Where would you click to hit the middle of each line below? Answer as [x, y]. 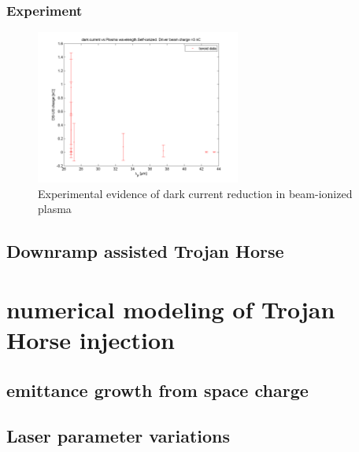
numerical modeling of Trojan [171, 309]
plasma [55, 209]
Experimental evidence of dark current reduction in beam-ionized [195, 193]
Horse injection [91, 339]
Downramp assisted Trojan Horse [145, 251]
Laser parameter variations [118, 436]
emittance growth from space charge [157, 390]
